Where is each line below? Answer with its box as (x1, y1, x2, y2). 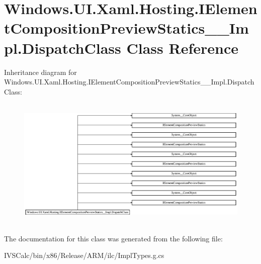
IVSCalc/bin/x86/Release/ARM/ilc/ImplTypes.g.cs (4, 250, 164, 260)
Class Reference (126, 37, 238, 58)
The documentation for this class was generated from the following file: (4, 233, 223, 243)
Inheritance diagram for (4, 66, 77, 77)
